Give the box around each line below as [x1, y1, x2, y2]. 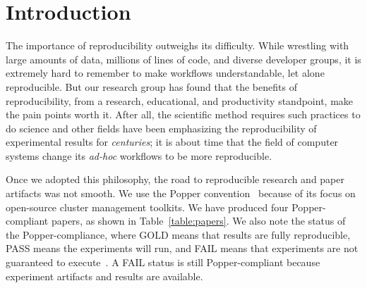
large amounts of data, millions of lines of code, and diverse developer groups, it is [6, 51, 361, 66]
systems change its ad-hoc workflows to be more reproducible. [6, 148, 272, 163]
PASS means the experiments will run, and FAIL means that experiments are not [6, 241, 359, 256]
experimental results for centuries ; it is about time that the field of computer [6, 134, 339, 149]
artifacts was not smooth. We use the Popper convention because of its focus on [6, 186, 356, 201]
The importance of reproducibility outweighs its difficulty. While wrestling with [6, 38, 349, 53]
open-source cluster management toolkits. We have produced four [6, 199, 289, 214]
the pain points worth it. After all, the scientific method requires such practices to [6, 107, 361, 122]
